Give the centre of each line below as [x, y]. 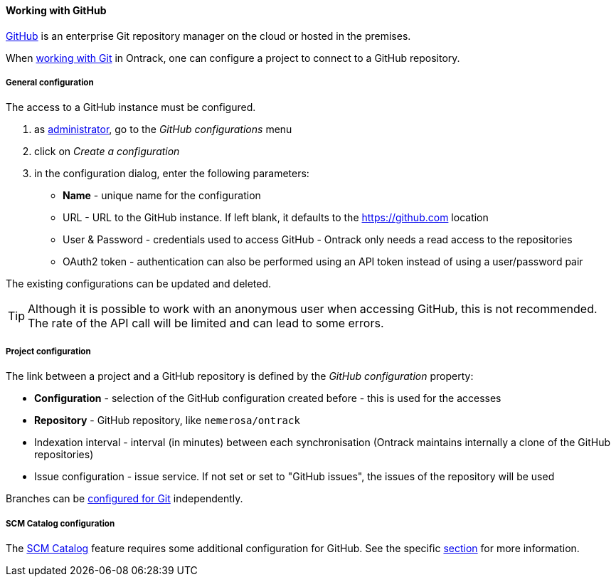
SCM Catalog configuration [60, 523]
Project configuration [48, 351]
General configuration [50, 83]
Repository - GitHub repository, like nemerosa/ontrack [167, 420]
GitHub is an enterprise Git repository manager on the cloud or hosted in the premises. [208, 36]
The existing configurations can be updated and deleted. [139, 284]
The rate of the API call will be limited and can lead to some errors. [206, 323]
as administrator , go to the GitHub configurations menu [163, 129]
